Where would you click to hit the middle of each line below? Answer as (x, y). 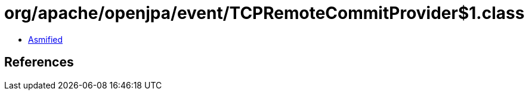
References (39, 62)
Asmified (46, 39)
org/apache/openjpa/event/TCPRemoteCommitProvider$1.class (264, 13)
